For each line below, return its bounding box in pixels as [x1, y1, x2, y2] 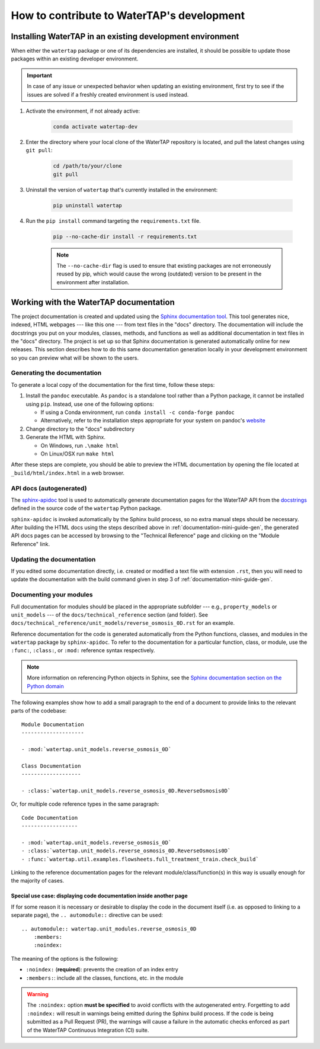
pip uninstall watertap [53, 202, 123, 208]
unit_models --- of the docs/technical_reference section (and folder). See [11, 611, 209, 618]
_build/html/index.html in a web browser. [11, 469, 124, 476]
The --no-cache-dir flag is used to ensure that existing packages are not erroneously [56, 262, 271, 270]
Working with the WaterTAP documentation [11, 297, 175, 307]
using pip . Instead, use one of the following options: [25, 400, 154, 408]
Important [27, 72, 53, 79]
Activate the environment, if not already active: [25, 107, 140, 115]
